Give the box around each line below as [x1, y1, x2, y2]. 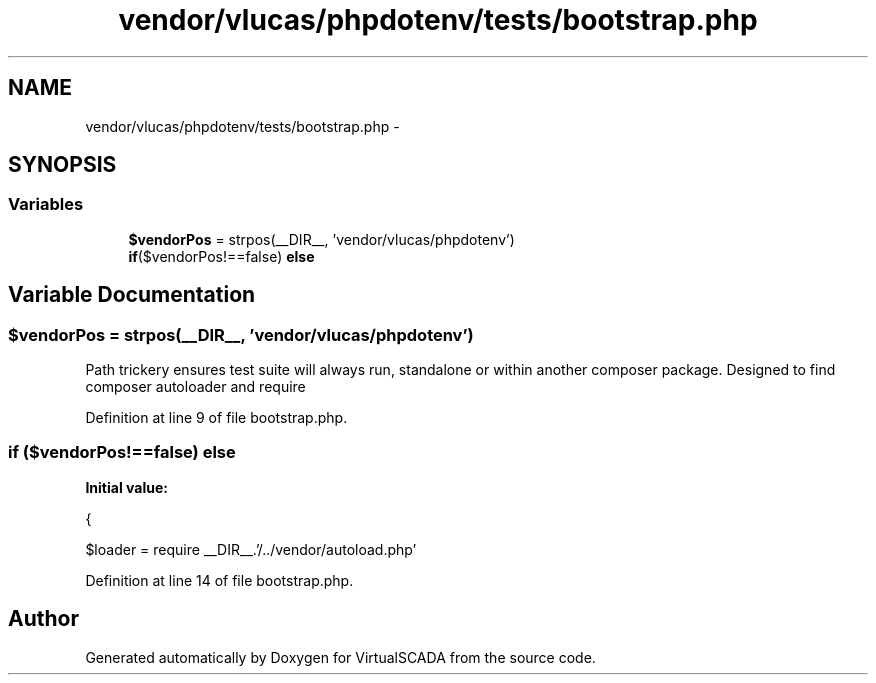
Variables [8, 194, 84, 215]
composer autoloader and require [85, 378, 306, 396]
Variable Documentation [8, 282, 256, 308]
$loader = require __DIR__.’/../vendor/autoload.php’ [85, 540, 417, 558]
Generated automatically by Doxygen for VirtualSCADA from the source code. [85, 648, 596, 666]
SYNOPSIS [8, 152, 117, 178]
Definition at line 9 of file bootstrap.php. [85, 409, 348, 427]
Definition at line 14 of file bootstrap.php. [85, 571, 354, 589]
